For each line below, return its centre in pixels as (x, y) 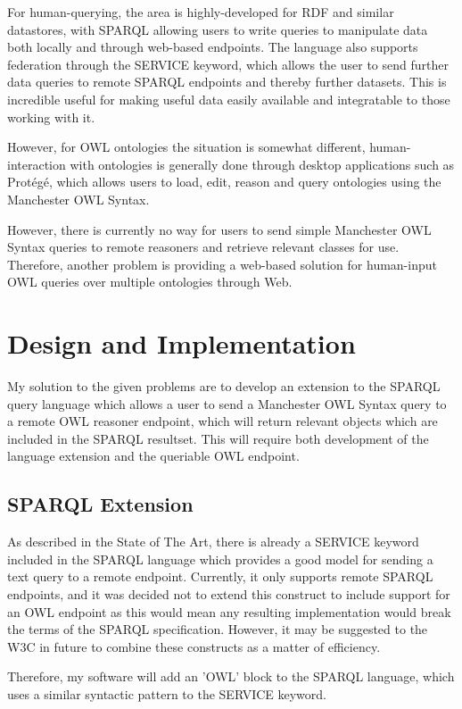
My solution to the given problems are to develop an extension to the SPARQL (224, 386)
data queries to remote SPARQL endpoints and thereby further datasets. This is (227, 82)
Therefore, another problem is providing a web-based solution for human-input (222, 264)
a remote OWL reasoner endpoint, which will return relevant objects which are (223, 421)
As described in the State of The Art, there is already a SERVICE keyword (213, 542)
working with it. (51, 117)
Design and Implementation (181, 343)
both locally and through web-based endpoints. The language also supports (213, 47)
